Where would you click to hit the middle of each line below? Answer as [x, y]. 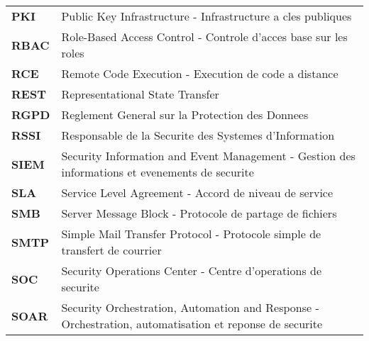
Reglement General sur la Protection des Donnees [185, 114]
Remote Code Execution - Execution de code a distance [200, 73]
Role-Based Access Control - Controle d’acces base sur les [204, 37]
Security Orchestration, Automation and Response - [190, 307]
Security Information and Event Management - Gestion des [208, 156]
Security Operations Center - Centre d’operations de [192, 270]
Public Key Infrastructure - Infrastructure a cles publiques [206, 16]
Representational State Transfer [140, 94]
